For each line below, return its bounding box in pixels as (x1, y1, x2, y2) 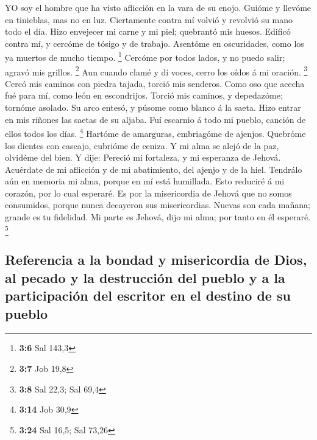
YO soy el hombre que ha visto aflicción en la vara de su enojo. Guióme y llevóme (5, 1, 312, 13)
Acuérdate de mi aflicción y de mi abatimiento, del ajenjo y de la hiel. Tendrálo (5, 162, 302, 175)
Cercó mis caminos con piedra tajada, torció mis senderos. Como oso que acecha (5, 77, 305, 89)
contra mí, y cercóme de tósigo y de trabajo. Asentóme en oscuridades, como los (5, 37, 304, 49)
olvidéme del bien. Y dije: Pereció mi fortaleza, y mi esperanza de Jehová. (5, 151, 281, 164)
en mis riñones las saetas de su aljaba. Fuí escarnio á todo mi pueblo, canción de (5, 113, 306, 125)
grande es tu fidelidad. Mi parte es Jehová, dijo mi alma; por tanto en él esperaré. (5, 211, 311, 223)
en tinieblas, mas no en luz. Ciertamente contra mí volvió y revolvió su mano (5, 13, 293, 26)
